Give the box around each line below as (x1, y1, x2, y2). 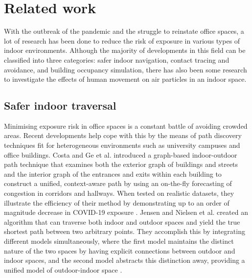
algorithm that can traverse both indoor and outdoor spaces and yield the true (4, 216, 240, 227)
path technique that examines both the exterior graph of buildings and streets (4, 159, 238, 169)
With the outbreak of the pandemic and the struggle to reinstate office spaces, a (4, 26, 244, 36)
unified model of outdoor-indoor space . (4, 264, 122, 275)
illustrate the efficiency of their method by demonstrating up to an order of (4, 197, 229, 208)
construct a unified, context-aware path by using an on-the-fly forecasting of (4, 178, 232, 188)
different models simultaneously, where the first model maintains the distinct (4, 236, 234, 246)
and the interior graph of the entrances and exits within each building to (4, 168, 222, 179)
